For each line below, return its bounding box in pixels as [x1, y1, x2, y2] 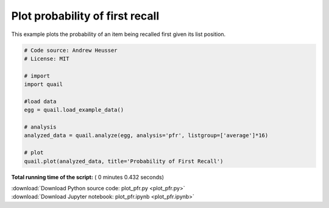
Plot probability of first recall [11, 9, 160, 23]
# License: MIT [24, 55, 69, 62]
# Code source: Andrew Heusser [24, 46, 118, 54]
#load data [24, 98, 57, 105]
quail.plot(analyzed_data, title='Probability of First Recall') [24, 157, 224, 165]
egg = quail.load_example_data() [24, 107, 124, 113]
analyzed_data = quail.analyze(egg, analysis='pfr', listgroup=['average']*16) [24, 132, 269, 139]
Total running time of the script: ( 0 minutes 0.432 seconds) [11, 173, 164, 181]
